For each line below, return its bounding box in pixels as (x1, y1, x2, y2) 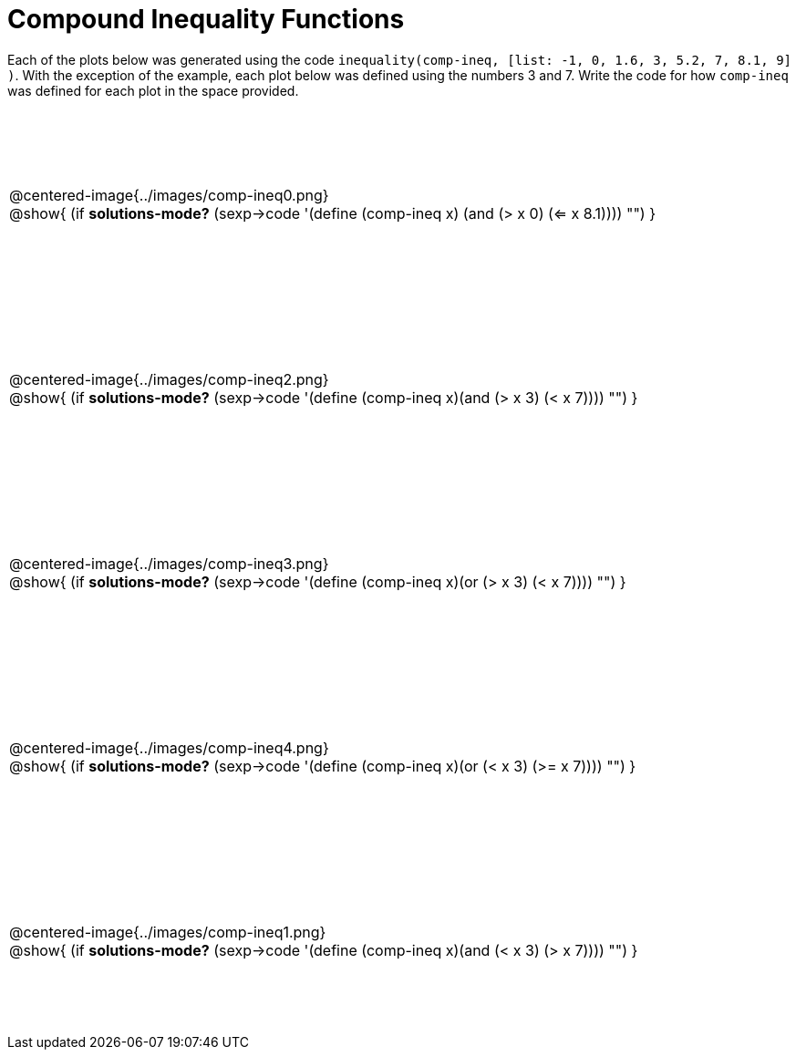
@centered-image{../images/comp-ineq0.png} (9, 185, 329, 204)
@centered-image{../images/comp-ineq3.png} (9, 554, 329, 573)
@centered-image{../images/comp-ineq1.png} (9, 922, 326, 941)
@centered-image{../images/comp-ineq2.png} (9, 369, 329, 389)
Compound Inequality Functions (7, 4, 405, 35)
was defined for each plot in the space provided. (7, 82, 299, 98)
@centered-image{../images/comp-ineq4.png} (9, 738, 329, 757)
